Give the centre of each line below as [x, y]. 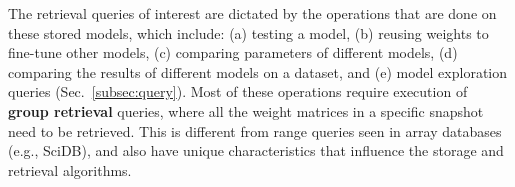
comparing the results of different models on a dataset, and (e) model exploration [258, 71]
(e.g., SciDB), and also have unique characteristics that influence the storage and [256, 150]
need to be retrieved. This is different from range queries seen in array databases [255, 130]
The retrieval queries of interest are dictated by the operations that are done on [252, 13]
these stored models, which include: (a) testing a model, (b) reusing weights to [248, 32]
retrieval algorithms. [70, 169]
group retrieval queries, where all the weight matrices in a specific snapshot [246, 110]
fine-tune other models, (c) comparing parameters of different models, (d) [233, 52]
